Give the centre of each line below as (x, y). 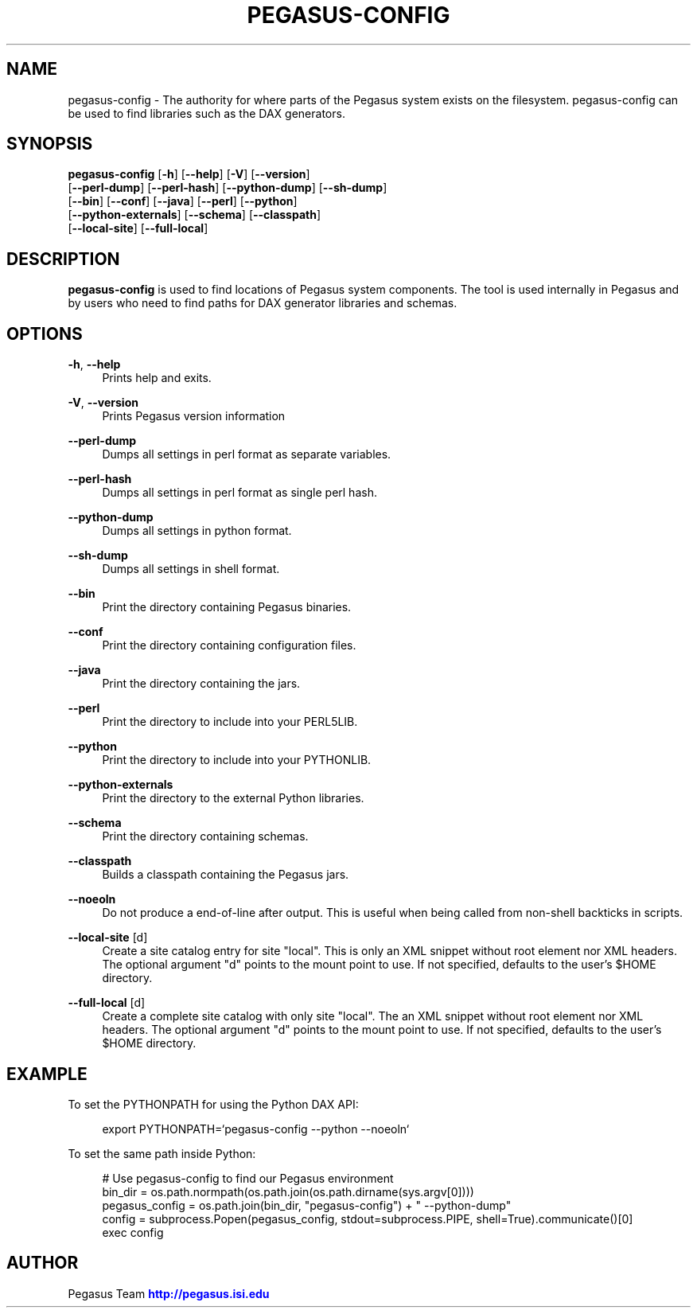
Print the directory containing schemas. (205, 836)
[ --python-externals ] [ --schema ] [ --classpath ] (195, 215)
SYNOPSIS (50, 144)
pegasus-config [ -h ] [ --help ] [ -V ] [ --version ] (189, 174)
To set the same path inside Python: (162, 1153)
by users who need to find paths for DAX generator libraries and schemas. (263, 303)
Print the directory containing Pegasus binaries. (227, 607)
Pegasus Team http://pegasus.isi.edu (169, 1293)
